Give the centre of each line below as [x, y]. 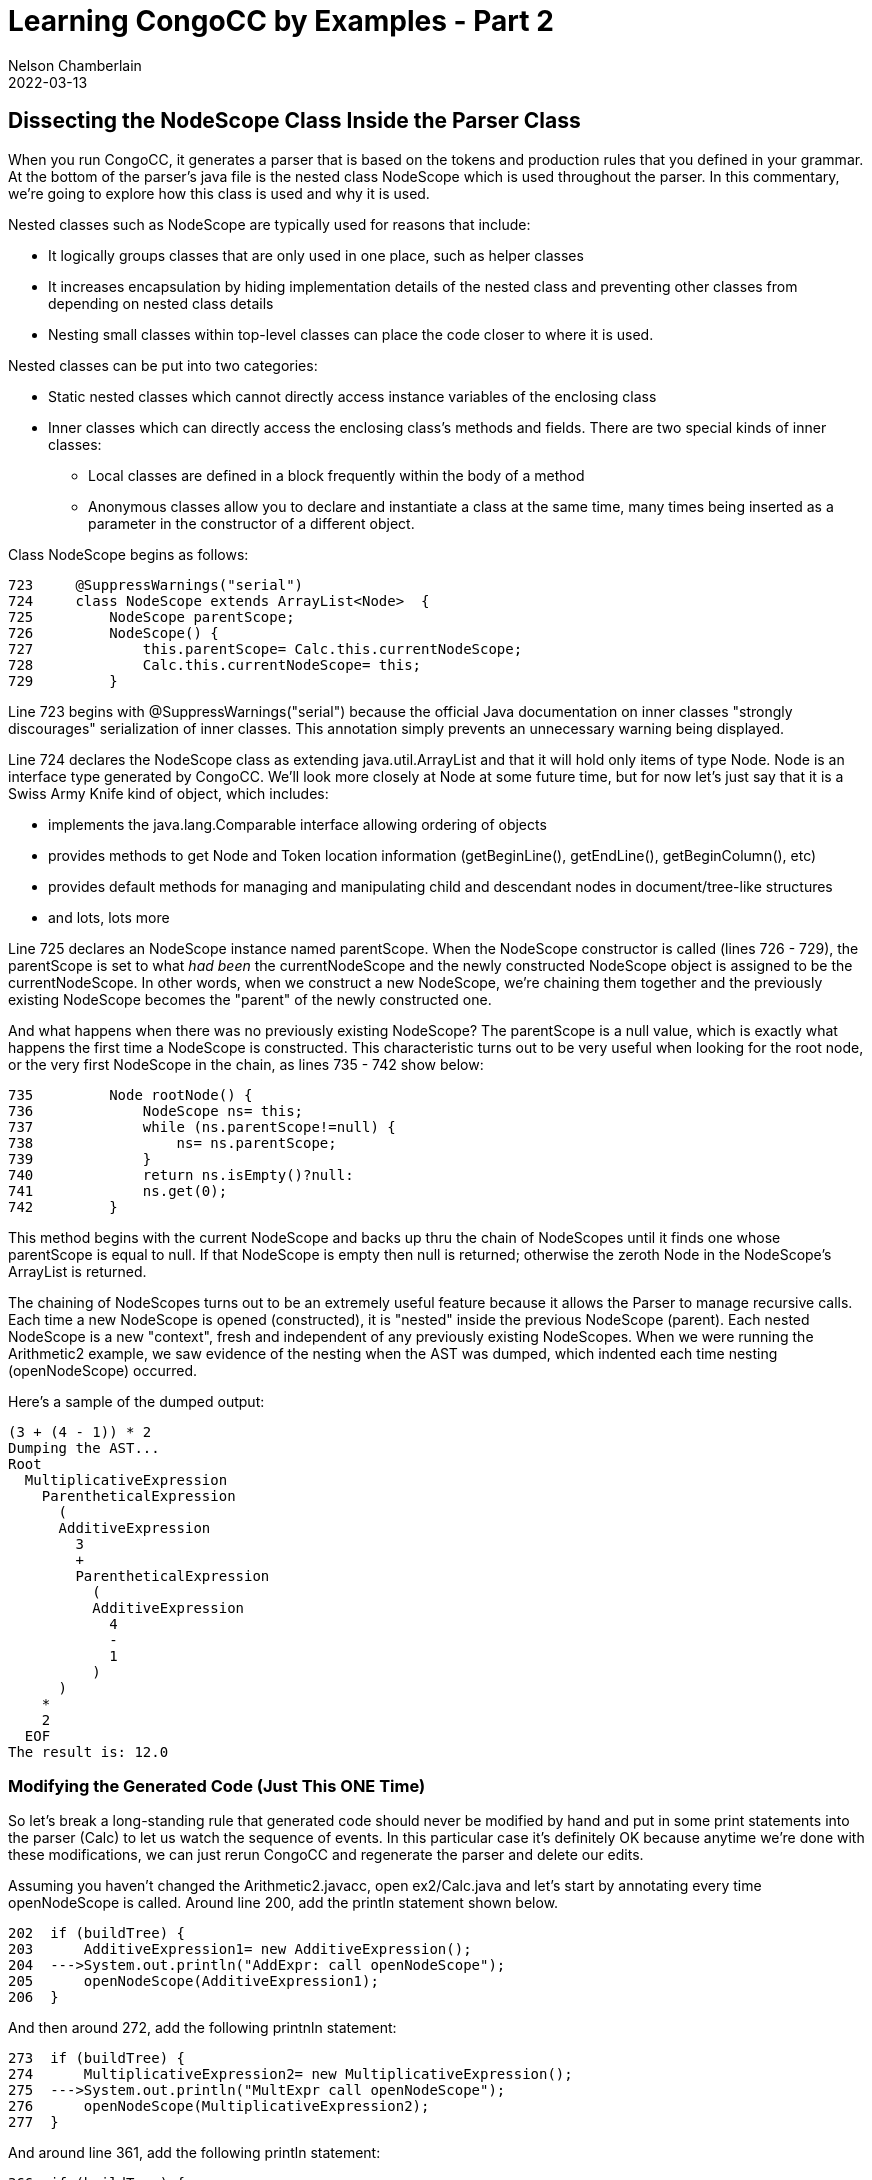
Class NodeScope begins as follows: [128, 554]
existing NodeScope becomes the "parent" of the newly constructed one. [250, 999]
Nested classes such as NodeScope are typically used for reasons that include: [269, 224]
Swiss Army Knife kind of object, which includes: [168, 793]
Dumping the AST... [84, 1447]
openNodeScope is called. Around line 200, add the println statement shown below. [283, 1903]
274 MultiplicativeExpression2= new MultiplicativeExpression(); [290, 2074]
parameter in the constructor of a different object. [251, 523]
